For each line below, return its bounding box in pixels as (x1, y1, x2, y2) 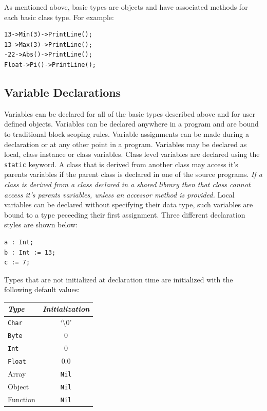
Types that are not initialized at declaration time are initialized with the (4, 274, 233, 284)
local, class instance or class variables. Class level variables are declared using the (4, 149, 260, 159)
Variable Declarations (4, 84, 121, 100)
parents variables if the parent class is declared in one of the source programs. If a (4, 169, 262, 180)
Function (8, 394, 35, 404)
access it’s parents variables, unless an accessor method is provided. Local (4, 189, 235, 200)
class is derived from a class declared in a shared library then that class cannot (4, 178, 251, 189)
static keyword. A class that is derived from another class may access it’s (4, 158, 238, 169)
